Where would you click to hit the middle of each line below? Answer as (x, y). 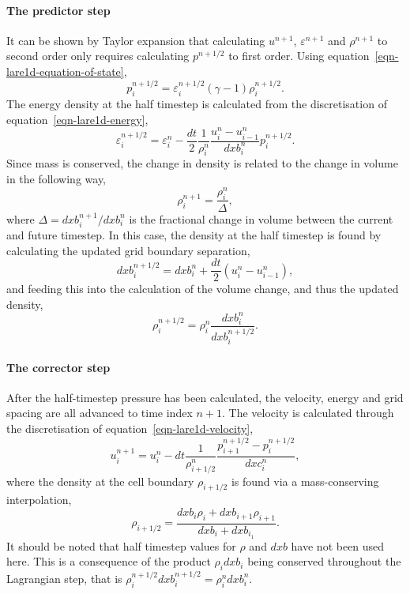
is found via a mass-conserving (305, 481)
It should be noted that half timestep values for (121, 545)
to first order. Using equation (299, 56)
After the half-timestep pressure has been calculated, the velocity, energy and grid (205, 397)
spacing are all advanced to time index (100, 413)
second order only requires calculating (98, 56)
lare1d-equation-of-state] (65, 71)
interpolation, (39, 500)
